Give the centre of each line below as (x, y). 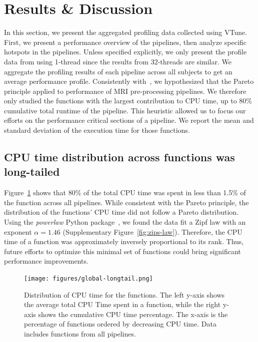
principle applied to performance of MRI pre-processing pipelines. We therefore (125, 91)
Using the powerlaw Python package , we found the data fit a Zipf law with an (125, 222)
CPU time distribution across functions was (119, 157)
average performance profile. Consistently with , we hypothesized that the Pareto (129, 81)
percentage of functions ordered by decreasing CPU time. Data (120, 324)
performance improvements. (46, 261)
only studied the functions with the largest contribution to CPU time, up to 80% (128, 101)
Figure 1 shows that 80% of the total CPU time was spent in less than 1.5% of (125, 192)
